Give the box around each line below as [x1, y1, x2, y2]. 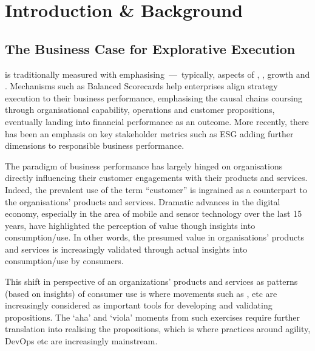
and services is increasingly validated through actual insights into [5, 242, 248, 255]
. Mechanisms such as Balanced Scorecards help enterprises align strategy [5, 80, 278, 92]
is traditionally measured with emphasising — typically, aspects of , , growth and [5, 67, 310, 80]
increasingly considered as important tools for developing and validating [5, 299, 273, 312]
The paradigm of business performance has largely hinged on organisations [5, 159, 283, 172]
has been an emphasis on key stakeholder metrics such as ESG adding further [5, 127, 294, 140]
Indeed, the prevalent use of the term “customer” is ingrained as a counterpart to [5, 183, 307, 196]
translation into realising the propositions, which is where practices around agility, [5, 322, 311, 335]
